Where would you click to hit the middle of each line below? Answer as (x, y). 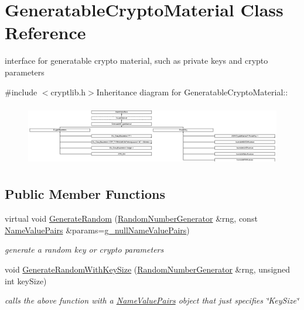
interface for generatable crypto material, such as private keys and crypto (136, 61)
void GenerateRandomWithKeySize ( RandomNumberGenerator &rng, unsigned (148, 269)
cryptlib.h (68, 92)
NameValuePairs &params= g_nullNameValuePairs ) (97, 230)
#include (21, 92)
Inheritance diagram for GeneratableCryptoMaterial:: (192, 92)
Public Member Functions (85, 194)
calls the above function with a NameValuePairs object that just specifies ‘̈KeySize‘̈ (152, 300)
